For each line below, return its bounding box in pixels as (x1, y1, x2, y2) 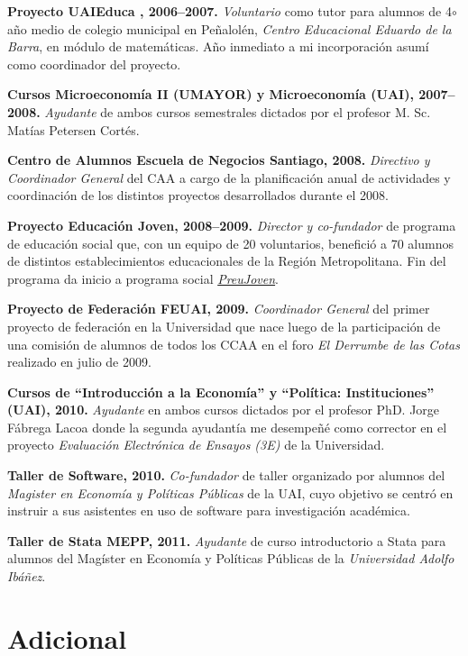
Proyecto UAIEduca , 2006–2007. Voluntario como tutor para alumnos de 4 (7, 2, 452, 20)
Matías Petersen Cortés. (7, 120, 140, 139)
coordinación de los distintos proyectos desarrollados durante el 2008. (7, 186, 389, 205)
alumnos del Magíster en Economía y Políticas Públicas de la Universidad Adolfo (7, 549, 454, 568)
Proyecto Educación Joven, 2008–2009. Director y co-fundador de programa (7, 215, 456, 234)
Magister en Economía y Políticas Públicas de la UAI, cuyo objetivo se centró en (7, 483, 454, 502)
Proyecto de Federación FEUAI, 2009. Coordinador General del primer (7, 299, 430, 318)
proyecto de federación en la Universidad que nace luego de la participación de (7, 316, 441, 335)
